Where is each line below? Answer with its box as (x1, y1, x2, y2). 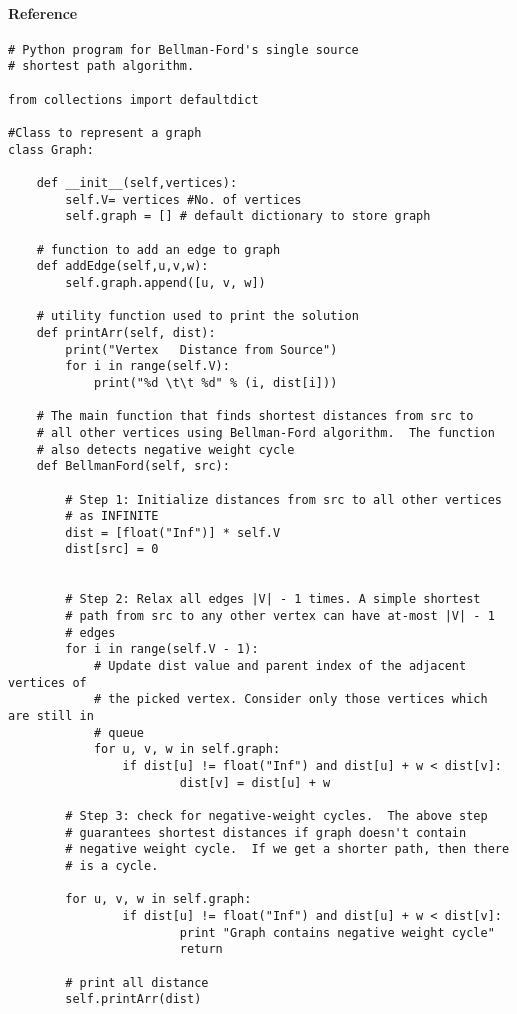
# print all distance (65, 975, 209, 990)
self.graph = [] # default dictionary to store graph (65, 209, 431, 224)
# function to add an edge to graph (36, 242, 281, 257)
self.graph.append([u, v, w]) (65, 275, 266, 290)
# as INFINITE (65, 509, 159, 524)
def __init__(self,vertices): (36, 176, 238, 191)
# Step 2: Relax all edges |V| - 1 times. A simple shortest (65, 592, 481, 607)
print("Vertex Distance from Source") (65, 342, 338, 357)
